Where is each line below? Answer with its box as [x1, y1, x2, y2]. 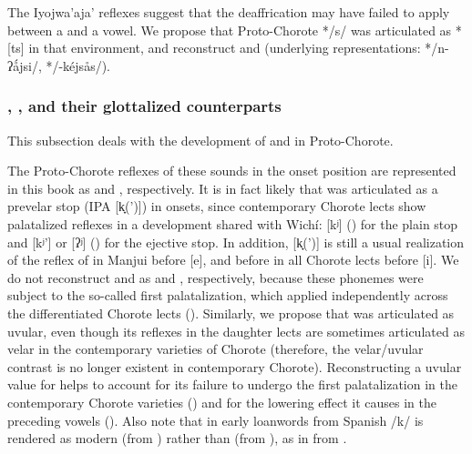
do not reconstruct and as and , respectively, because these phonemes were [7, 267, 424, 287]
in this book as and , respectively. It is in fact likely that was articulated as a [7, 178, 438, 197]
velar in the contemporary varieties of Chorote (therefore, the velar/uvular [7, 339, 424, 358]
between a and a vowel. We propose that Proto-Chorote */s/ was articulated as [7, 20, 452, 39]
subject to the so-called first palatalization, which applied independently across [7, 286, 448, 305]
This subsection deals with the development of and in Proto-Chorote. [7, 130, 394, 149]
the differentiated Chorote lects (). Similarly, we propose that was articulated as [7, 303, 455, 322]
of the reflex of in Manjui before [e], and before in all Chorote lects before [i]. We [7, 250, 459, 269]
